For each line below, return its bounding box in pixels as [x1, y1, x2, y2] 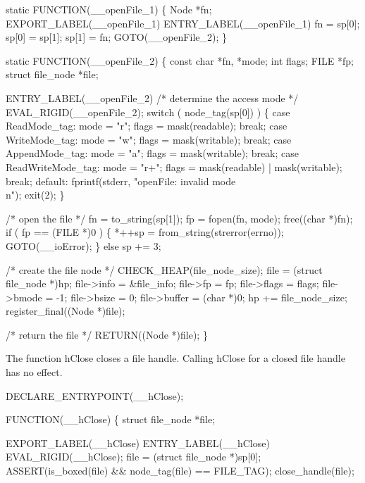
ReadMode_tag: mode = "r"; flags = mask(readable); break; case [6, 118, 287, 133]
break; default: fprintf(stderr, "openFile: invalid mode [6, 173, 236, 188]
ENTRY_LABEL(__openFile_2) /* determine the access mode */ [6, 90, 299, 105]
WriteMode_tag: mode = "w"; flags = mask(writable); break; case [6, 132, 292, 146]
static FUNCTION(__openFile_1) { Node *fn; [6, 2, 212, 16]
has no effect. [6, 365, 63, 379]
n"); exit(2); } [6, 187, 65, 202]
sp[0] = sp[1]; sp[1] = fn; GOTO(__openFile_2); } [6, 30, 228, 44]
